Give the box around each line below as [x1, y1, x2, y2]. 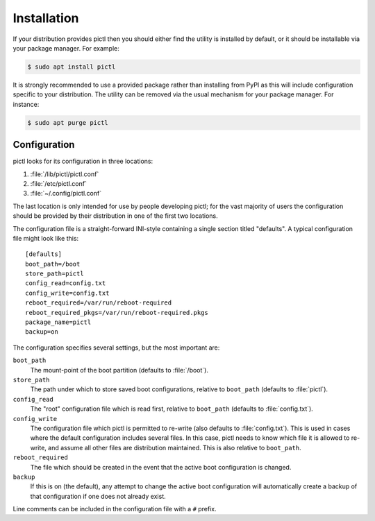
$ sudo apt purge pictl [27, 119, 109, 126]
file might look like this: [12, 234, 79, 242]
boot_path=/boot [25, 260, 81, 268]
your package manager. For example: [12, 44, 119, 52]
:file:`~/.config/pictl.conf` [30, 189, 102, 198]
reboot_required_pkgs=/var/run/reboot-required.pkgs [25, 309, 208, 316]
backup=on [25, 328, 58, 336]
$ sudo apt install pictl [27, 62, 116, 71]
